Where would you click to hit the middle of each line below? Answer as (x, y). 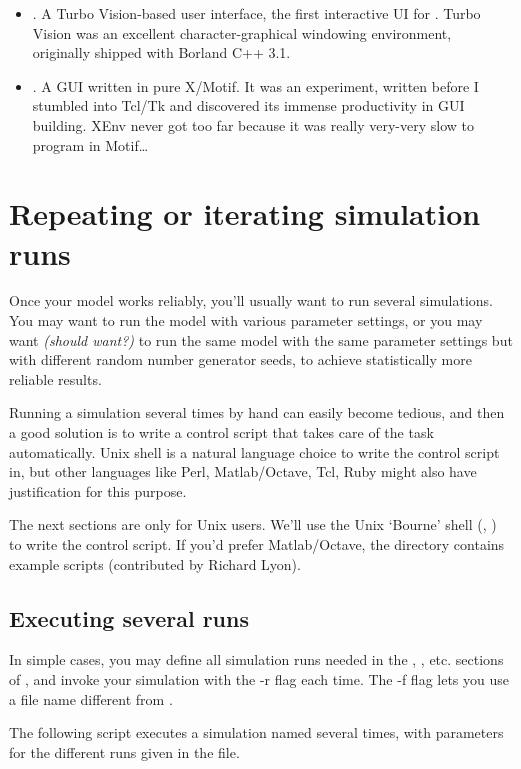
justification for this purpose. (98, 490)
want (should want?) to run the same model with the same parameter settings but (261, 339)
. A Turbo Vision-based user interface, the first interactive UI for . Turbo (256, 13)
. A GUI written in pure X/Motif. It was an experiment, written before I (255, 85)
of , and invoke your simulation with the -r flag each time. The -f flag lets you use (259, 678)
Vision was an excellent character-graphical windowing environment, (242, 32)
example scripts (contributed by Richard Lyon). (155, 563)
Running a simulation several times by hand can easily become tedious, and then (257, 412)
